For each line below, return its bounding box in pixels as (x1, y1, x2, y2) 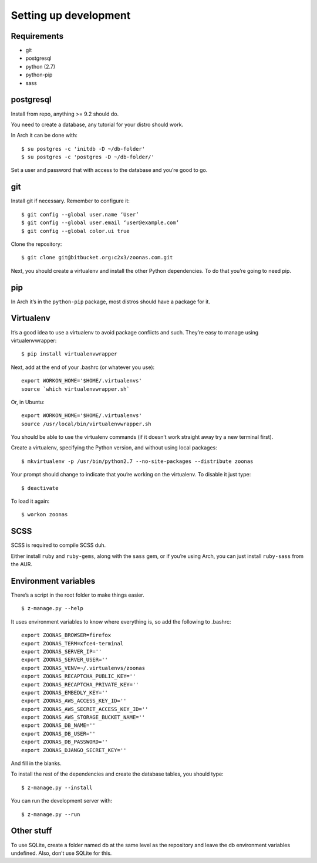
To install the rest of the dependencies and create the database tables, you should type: (11, 770, 224, 777)
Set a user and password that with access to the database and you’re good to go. (11, 167, 208, 174)
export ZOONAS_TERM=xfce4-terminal (21, 640, 124, 647)
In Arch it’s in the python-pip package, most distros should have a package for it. (11, 298, 211, 305)
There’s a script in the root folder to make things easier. (11, 591, 145, 598)
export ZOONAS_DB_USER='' (21, 730, 96, 737)
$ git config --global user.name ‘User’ (21, 211, 139, 218)
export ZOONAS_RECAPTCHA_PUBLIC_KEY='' (21, 673, 136, 680)
